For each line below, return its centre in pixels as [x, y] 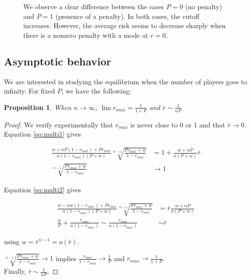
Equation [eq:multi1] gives [43, 134]
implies [66, 258]
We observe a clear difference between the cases [94, 6]
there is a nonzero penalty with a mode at [86, 35]
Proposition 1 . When [38, 107]
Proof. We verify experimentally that [59, 124]
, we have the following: [96, 91]
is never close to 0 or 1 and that [178, 124]
